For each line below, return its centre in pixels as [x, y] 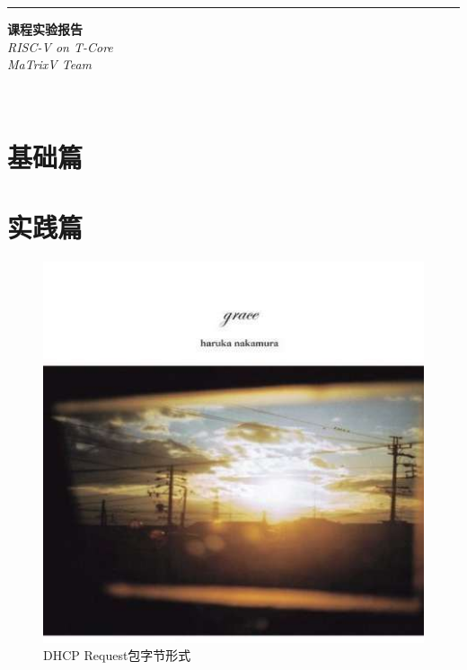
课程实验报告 [45, 29]
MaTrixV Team [50, 64]
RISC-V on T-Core [60, 46]
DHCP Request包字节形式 [117, 655]
